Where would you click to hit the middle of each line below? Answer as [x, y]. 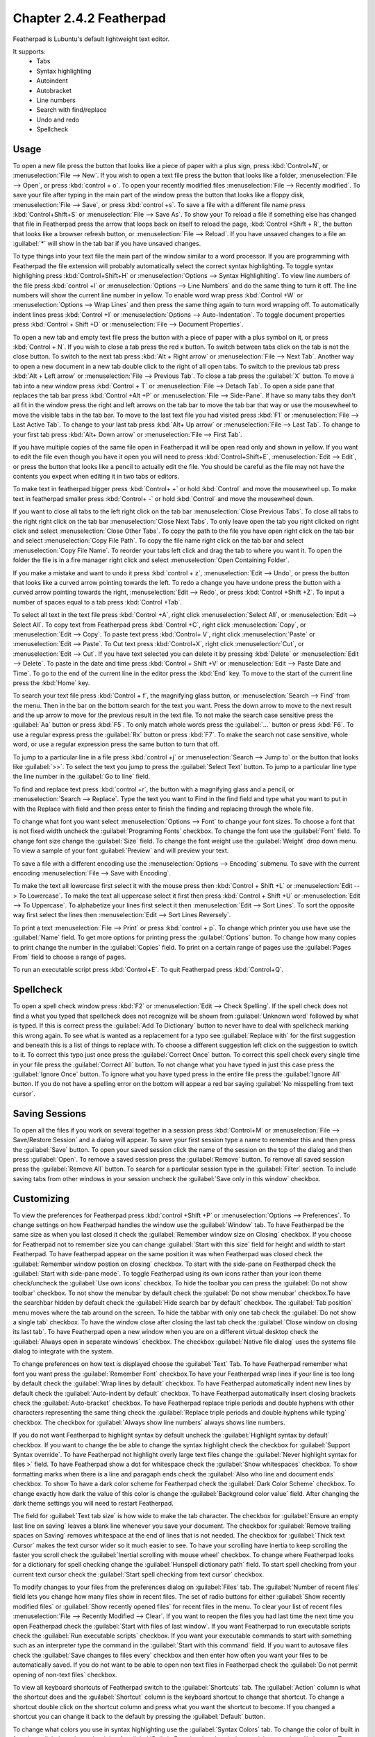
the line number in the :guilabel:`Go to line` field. [82, 776]
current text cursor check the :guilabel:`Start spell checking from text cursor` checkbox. [138, 1574]
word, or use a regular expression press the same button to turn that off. [116, 744]
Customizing [41, 1199]
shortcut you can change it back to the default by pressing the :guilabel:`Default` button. [139, 1717]
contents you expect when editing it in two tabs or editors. [96, 477]
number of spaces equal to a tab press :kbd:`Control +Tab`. [97, 602]
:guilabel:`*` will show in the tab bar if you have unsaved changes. [107, 244]
